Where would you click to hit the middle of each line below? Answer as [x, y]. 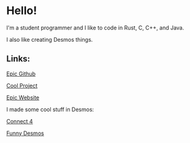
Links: [18, 59]
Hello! [22, 11]
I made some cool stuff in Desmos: [50, 109]
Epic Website [23, 97]
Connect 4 [20, 121]
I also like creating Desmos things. [50, 39]
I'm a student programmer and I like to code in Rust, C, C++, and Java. [95, 28]
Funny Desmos [25, 133]
